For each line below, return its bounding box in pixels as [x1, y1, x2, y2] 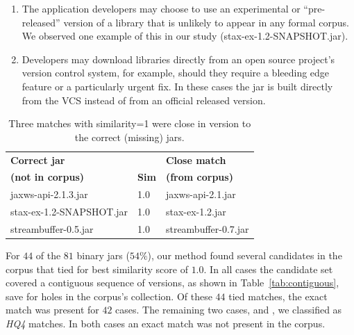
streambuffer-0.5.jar [10, 221, 94, 236]
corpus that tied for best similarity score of [6, 261, 188, 276]
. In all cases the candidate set [203, 261, 333, 276]
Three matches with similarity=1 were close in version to [8, 116, 251, 131]
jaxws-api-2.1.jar [165, 187, 236, 202]
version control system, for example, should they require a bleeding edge [22, 65, 330, 80]
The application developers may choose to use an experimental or [22, 1, 301, 15]
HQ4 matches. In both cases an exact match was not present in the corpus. [6, 316, 326, 331]
